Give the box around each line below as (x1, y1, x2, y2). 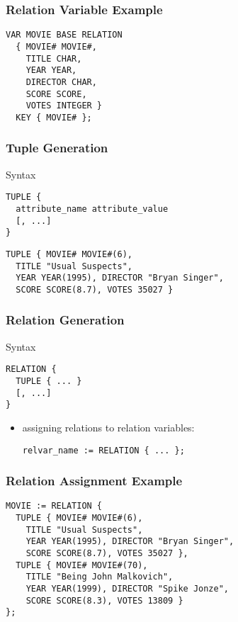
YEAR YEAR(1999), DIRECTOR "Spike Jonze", (25, 584, 229, 594)
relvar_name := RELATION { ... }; (22, 445, 185, 456)
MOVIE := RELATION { (6, 501, 103, 511)
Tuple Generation (6, 139, 108, 157)
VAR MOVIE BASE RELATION (6, 30, 123, 40)
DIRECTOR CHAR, (25, 77, 97, 87)
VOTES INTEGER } (25, 101, 103, 111)
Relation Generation (6, 311, 125, 329)
